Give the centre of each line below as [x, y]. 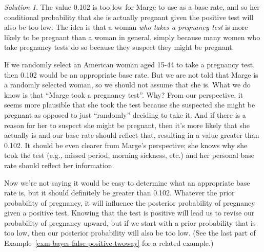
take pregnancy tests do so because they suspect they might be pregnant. [119, 47]
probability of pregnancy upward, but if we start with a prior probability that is [130, 222]
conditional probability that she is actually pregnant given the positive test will [129, 17]
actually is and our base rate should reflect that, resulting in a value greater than [132, 135]
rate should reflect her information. [59, 165]
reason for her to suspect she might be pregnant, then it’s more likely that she [127, 125]
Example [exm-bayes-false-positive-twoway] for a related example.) [109, 243]
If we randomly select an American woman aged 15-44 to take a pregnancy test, [130, 64]
